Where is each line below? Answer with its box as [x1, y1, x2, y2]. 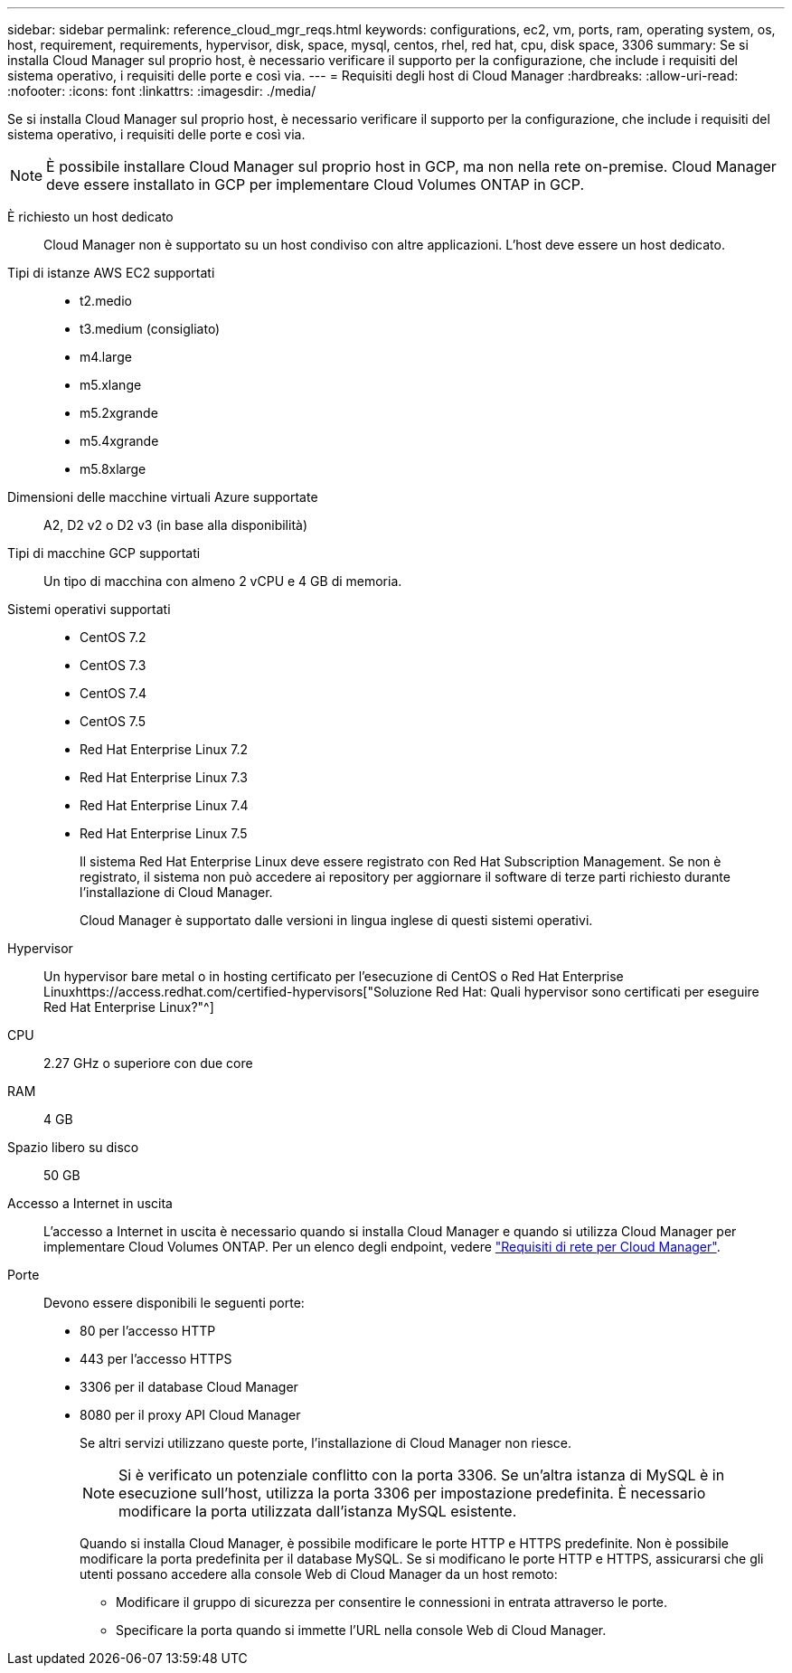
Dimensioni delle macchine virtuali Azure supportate [7, 489, 318, 505]
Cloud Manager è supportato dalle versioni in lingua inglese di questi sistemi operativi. [80, 912, 593, 928]
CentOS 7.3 [80, 657, 146, 673]
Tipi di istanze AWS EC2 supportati [7, 265, 215, 280]
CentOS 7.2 [80, 629, 146, 645]
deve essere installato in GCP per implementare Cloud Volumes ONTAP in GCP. [46, 175, 584, 194]
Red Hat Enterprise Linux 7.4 [80, 798, 249, 813]
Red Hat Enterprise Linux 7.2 [80, 742, 249, 757]
